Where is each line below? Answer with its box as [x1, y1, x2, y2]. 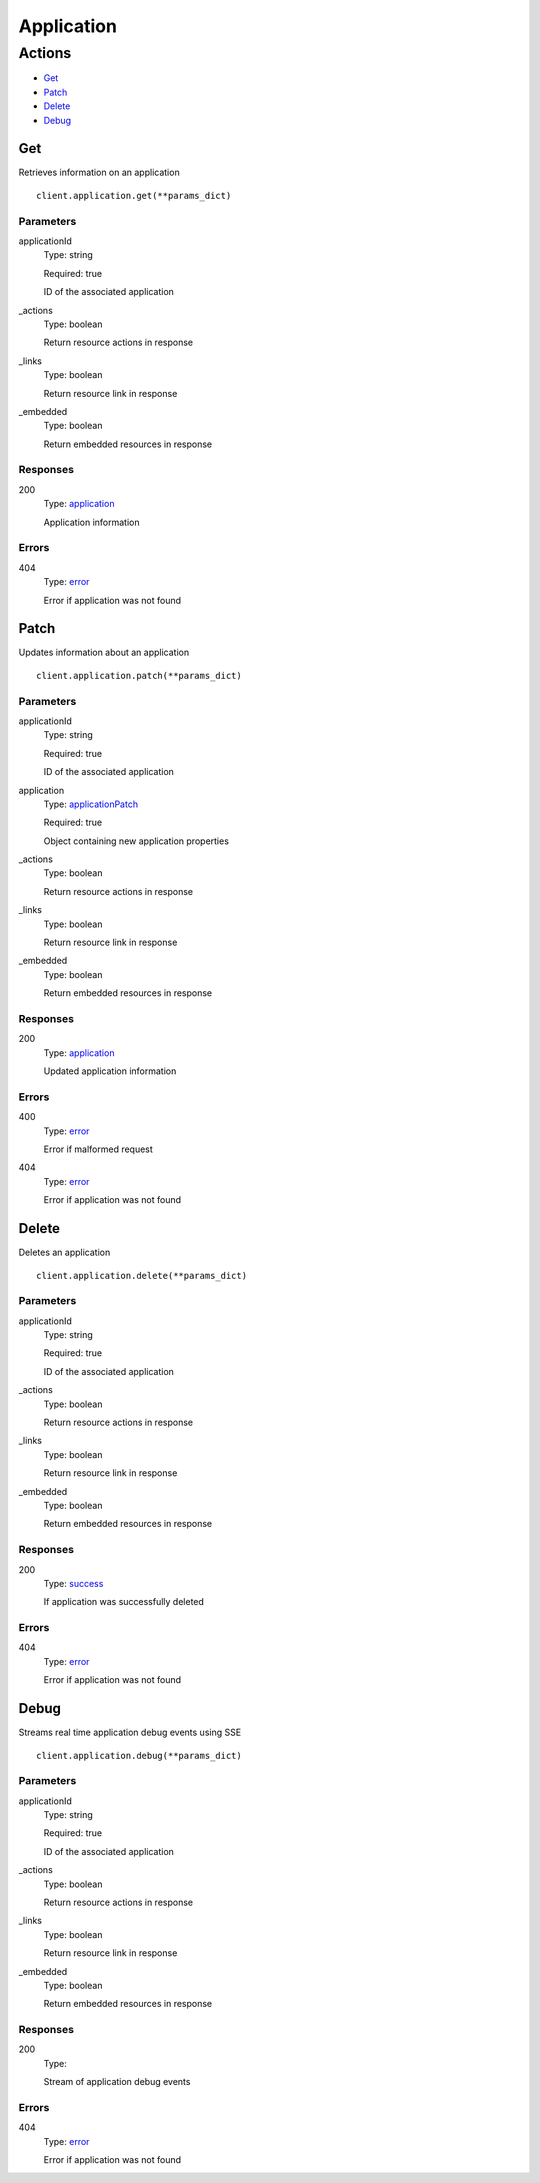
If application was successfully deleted [43, 1596, 205, 1608]
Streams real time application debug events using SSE [18, 1726, 242, 1739]
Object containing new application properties [43, 835, 230, 847]
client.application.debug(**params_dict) [36, 1750, 242, 1761]
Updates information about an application [18, 646, 190, 659]
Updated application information [43, 1065, 177, 1077]
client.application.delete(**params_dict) [36, 1270, 248, 1281]
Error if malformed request [43, 1143, 154, 1155]
